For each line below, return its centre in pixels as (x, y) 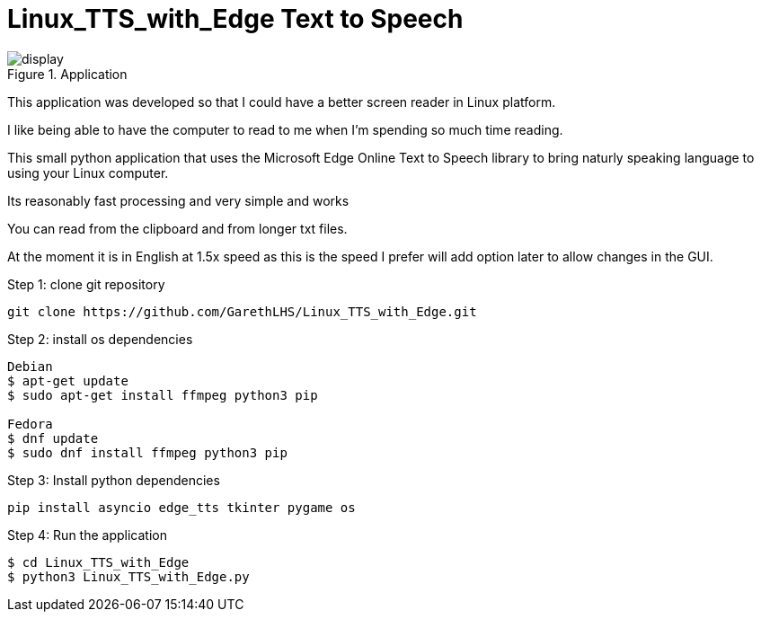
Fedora (30, 424)
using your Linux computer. (88, 172)
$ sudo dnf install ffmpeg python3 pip (147, 452)
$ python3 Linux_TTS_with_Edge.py (128, 576)
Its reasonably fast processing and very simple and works (178, 200)
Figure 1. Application (67, 74)
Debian (30, 366)
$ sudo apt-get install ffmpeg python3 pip (163, 395)
